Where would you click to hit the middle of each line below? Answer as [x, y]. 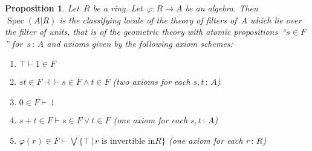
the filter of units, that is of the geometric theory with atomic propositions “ [146, 32]
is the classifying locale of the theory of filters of [148, 20]
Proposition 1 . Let [42, 8]
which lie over [276, 20]
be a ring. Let [118, 8]
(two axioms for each [151, 82]
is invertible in [128, 141]
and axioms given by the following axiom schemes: [140, 43]
